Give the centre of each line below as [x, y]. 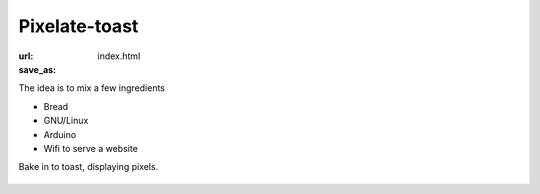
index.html [119, 56]
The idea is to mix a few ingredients [91, 88]
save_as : [37, 69]
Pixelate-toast [78, 26]
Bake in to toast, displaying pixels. [88, 167]
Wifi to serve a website [91, 148]
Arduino [60, 134]
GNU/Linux [66, 121]
